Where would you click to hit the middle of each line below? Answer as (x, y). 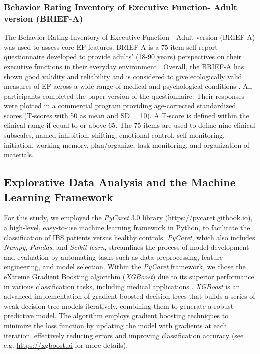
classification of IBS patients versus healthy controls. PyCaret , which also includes (130, 237)
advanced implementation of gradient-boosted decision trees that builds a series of (130, 296)
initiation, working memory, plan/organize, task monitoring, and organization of (127, 145)
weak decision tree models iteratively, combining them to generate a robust (119, 306)
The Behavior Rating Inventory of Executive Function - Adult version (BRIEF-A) (130, 37)
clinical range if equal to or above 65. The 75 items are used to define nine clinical (130, 125)
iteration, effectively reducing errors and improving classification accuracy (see (124, 335)
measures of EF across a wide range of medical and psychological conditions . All (128, 86)
